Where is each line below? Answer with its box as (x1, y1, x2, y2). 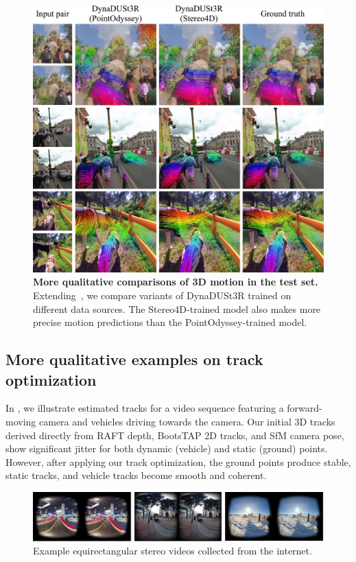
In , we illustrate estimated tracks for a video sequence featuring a (5, 401, 284, 415)
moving (5, 414, 36, 428)
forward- (287, 401, 322, 415)
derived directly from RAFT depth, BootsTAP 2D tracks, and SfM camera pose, (5, 428, 344, 442)
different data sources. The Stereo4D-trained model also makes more (33, 301, 321, 316)
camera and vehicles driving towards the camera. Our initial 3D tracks (38, 414, 335, 428)
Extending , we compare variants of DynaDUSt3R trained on (33, 288, 292, 302)
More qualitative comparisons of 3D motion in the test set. (33, 274, 318, 289)
